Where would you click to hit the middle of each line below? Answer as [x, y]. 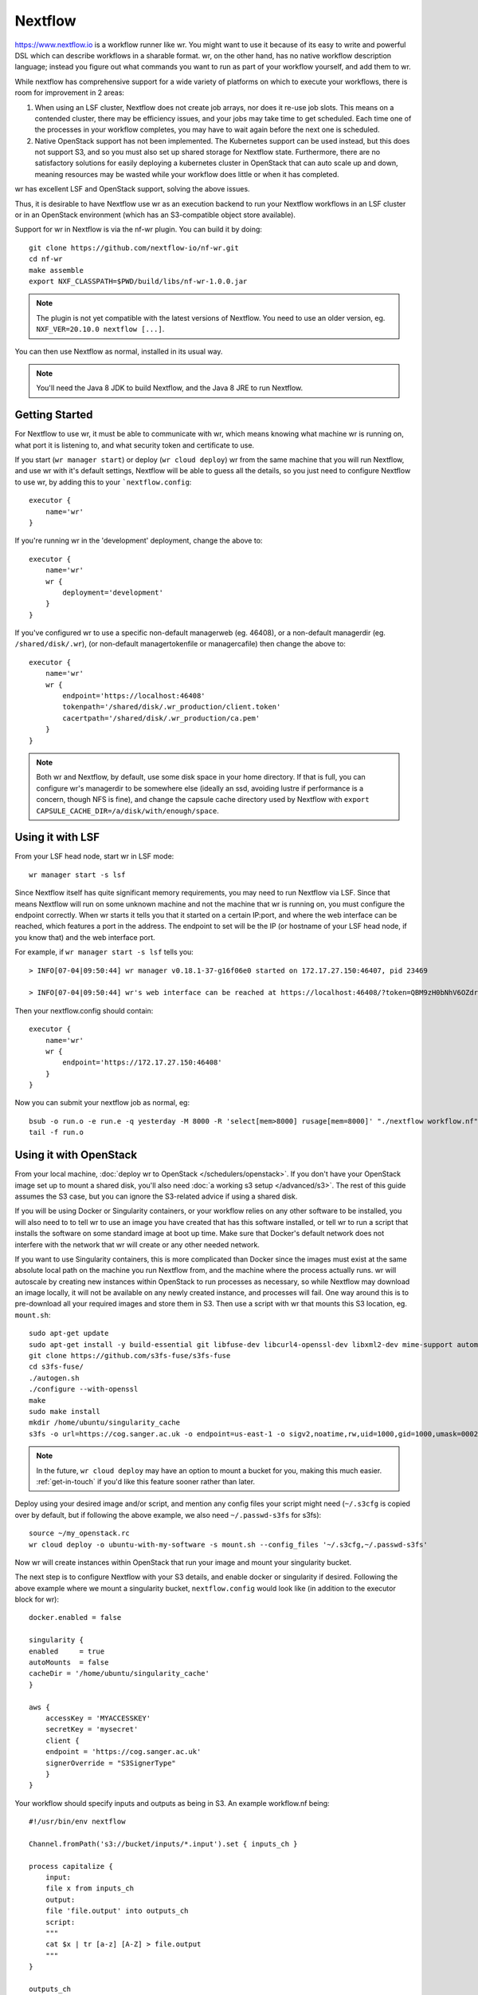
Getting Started [54, 415]
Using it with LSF [57, 838]
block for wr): [37, 1599]
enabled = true [67, 1651]
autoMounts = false [69, 1663]
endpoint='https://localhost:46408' [134, 696]
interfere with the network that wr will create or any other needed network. [137, 1244]
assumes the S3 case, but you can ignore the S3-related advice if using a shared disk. [156, 1196]
